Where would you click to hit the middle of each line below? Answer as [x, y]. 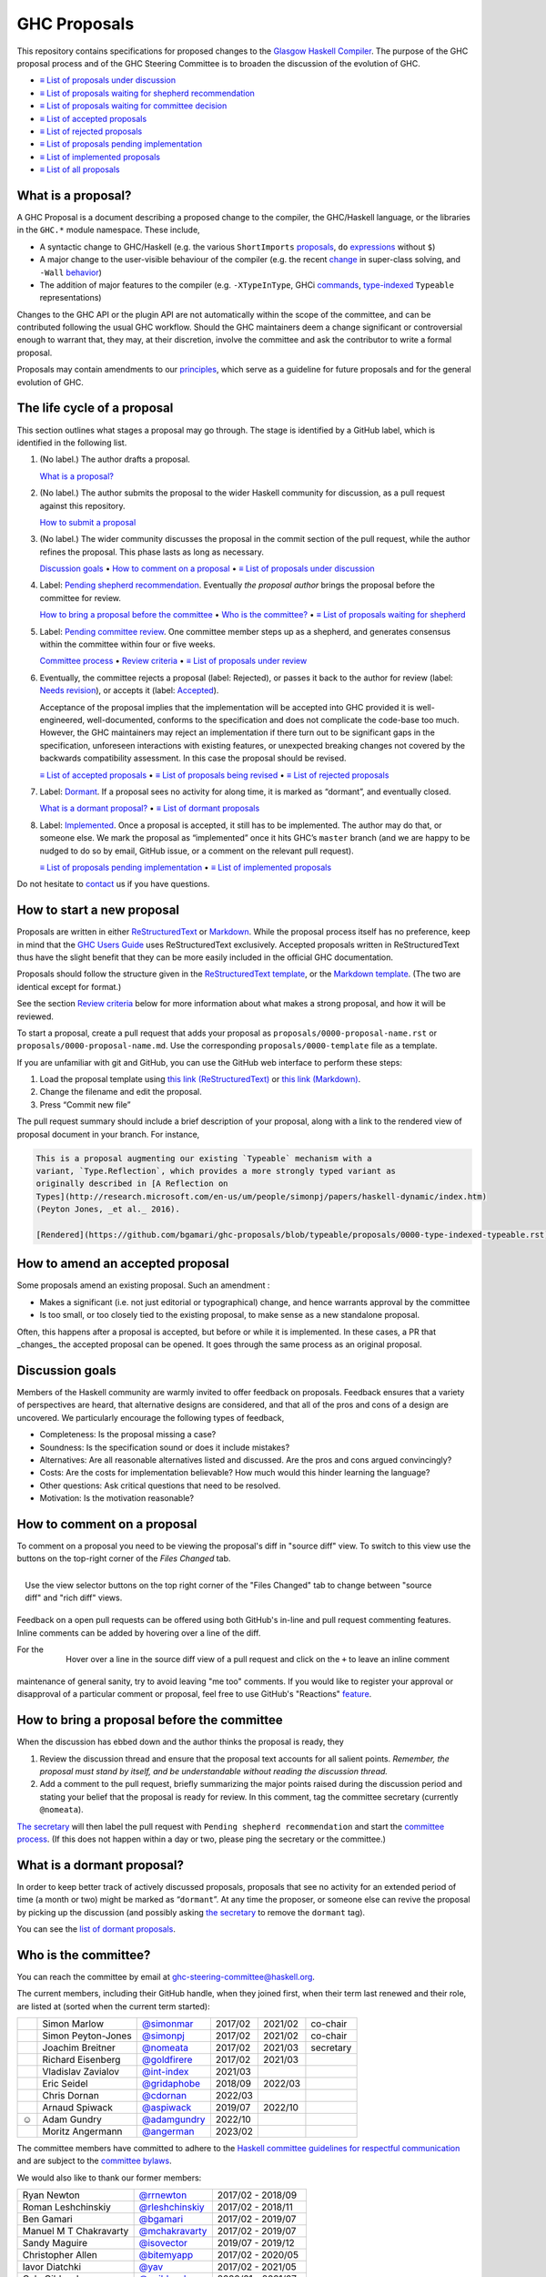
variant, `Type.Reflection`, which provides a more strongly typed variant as [216, 1171]
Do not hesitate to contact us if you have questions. [113, 884]
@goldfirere [167, 2060]
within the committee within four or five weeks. [127, 644]
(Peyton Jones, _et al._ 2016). [108, 1210]
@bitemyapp [166, 2255]
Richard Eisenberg [81, 2060]
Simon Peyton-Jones [87, 2036]
